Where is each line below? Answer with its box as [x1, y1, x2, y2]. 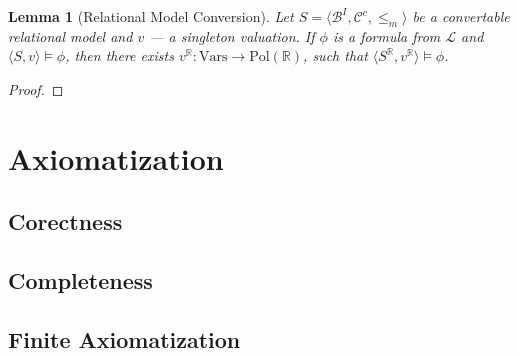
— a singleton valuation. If [149, 25, 315, 46]
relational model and [8, 25, 133, 46]
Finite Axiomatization [8, 323, 241, 354]
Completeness [8, 265, 153, 296]
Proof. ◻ [8, 78, 64, 99]
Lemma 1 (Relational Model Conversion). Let [8, 6, 294, 26]
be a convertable [412, 6, 510, 26]
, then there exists [65, 45, 174, 66]
